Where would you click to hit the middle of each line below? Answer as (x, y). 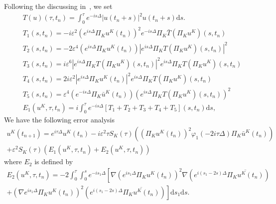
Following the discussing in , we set (58, 6)
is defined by (54, 161)
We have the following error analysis (59, 120)
